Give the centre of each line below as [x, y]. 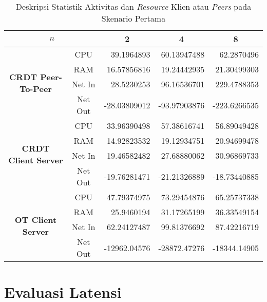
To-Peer [35, 88]
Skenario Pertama [133, 18]
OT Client [36, 219]
